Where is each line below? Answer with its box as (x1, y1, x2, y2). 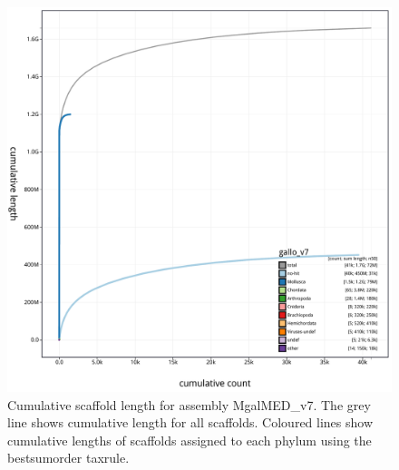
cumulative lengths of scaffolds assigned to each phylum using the (7, 430, 372, 449)
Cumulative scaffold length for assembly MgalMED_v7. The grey (7, 395, 371, 414)
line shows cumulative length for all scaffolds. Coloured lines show (7, 413, 374, 432)
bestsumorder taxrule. (7, 448, 130, 467)
